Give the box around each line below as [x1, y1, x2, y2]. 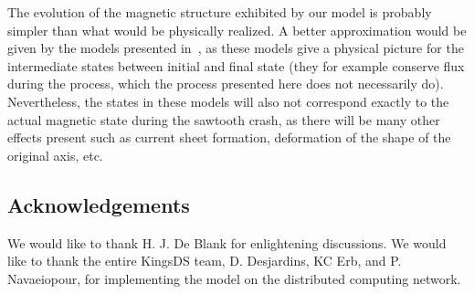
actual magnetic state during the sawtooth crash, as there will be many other [7, 110, 440, 129]
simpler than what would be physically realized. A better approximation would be [7, 20, 467, 39]
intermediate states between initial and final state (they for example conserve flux [7, 56, 465, 75]
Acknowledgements [7, 190, 190, 218]
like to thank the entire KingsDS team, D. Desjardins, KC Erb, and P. [7, 251, 402, 270]
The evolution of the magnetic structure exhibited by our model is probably [7, 3, 432, 21]
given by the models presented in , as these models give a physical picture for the [7, 38, 464, 58]
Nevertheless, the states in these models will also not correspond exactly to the [7, 91, 449, 110]
